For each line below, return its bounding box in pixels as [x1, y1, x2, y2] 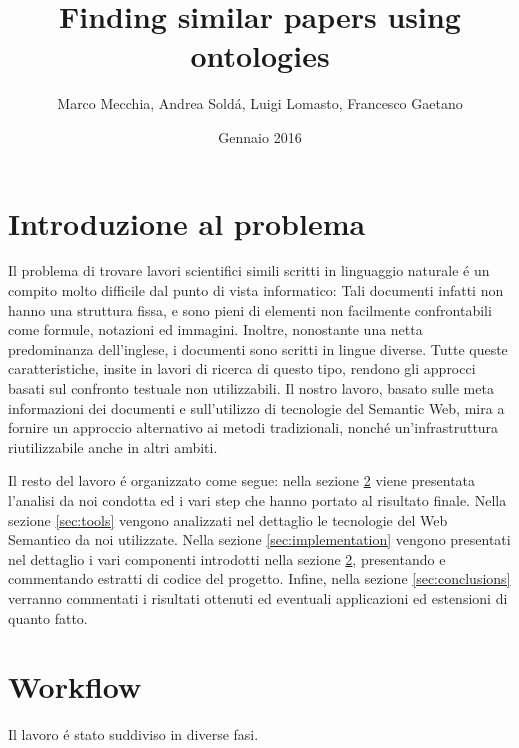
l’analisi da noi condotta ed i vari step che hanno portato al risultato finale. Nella [8, 489, 507, 510]
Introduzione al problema [8, 202, 366, 243]
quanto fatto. [8, 607, 88, 628]
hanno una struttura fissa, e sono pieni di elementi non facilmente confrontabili [8, 299, 492, 320]
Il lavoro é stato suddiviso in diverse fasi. [8, 724, 259, 745]
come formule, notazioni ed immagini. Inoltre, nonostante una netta [8, 319, 423, 340]
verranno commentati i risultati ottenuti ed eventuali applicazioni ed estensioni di [8, 587, 508, 608]
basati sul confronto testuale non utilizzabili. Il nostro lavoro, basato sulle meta [8, 378, 494, 398]
